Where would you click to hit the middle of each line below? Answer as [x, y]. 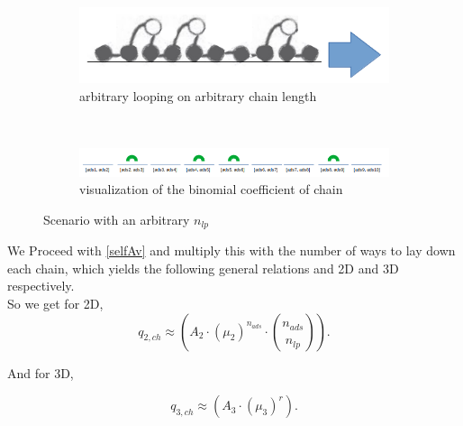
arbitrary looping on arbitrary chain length [198, 95]
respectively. [41, 286]
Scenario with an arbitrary [117, 219]
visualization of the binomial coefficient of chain [211, 189]
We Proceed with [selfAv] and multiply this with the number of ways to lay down [231, 250]
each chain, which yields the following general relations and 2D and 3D [203, 268]
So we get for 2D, [55, 304]
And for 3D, [41, 372]
